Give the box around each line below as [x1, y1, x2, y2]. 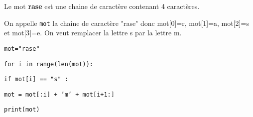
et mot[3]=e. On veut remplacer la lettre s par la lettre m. [4, 27, 182, 38]
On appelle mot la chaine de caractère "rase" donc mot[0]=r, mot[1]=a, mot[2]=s [4, 17, 249, 28]
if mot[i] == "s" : [4, 76, 68, 83]
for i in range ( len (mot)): [4, 60, 94, 68]
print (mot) [4, 106, 40, 114]
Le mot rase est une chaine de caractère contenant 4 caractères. [4, 1, 200, 11]
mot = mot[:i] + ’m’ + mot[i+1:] [4, 91, 115, 98]
